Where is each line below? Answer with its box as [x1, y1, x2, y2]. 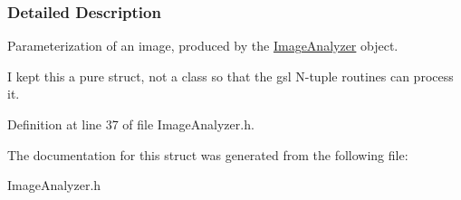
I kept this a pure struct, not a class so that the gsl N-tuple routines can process [7, 66, 454, 85]
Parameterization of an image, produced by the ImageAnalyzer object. [7, 36, 399, 55]
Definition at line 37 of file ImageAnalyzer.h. [7, 115, 255, 133]
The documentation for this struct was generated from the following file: [7, 145, 408, 164]
